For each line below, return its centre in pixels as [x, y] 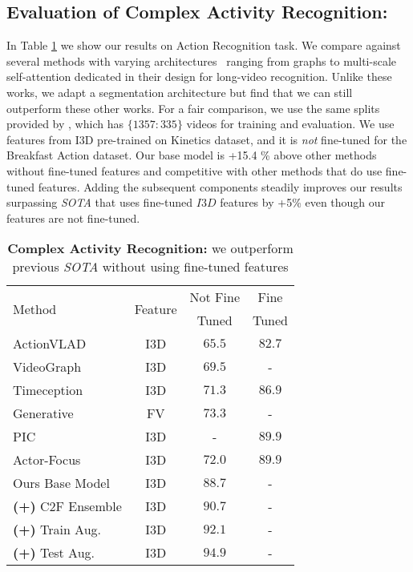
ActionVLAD [50, 344]
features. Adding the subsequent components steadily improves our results [220, 186]
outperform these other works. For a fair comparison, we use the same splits [193, 108]
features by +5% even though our [303, 202]
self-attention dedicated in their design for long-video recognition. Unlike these [199, 77]
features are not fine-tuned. [73, 218]
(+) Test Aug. [54, 553]
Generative [43, 413]
